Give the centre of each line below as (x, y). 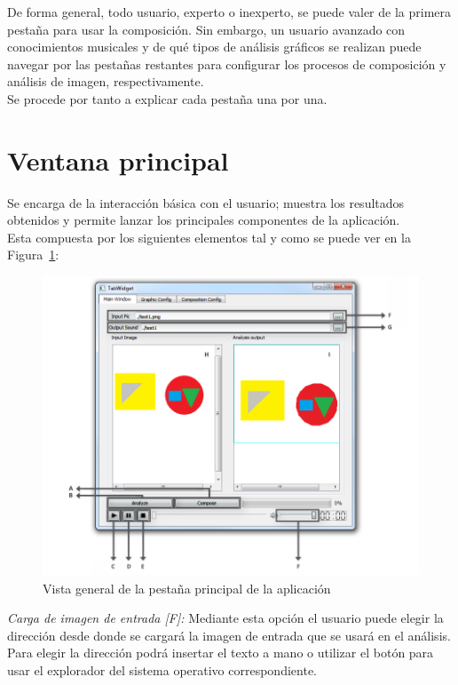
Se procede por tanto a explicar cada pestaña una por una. (167, 98)
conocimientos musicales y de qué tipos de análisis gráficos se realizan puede (214, 47)
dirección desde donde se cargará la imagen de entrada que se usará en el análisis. (229, 635)
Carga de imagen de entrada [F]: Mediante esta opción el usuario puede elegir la (225, 618)
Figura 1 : (33, 255)
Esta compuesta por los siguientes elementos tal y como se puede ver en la (209, 237)
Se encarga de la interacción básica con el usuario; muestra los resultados (206, 202)
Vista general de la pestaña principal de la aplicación (187, 588)
